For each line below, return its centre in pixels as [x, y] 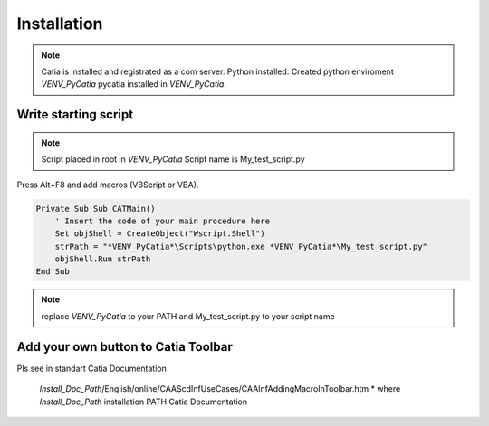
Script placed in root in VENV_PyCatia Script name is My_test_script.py [173, 159]
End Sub [53, 272]
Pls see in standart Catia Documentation [91, 368]
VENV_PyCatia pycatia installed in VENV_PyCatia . [134, 84]
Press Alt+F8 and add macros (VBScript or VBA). [108, 185]
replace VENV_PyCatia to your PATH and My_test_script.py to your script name [188, 316]
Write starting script [75, 114]
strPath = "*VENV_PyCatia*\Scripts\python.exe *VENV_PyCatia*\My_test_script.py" [241, 246]
